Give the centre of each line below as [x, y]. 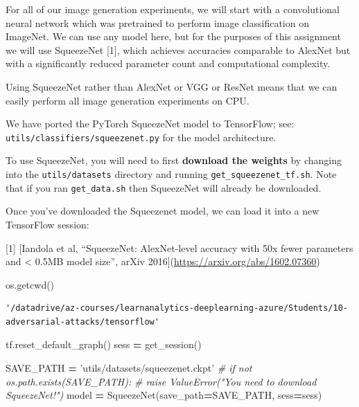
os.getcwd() [30, 284]
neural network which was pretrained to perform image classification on [157, 22]
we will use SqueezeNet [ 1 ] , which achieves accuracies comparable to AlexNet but [178, 49]
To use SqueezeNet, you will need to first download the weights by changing [174, 160]
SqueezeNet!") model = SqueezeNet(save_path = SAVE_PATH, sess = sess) [164, 395]
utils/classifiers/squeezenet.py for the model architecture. [141, 137]
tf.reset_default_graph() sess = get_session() [104, 344]
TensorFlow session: [47, 224]
